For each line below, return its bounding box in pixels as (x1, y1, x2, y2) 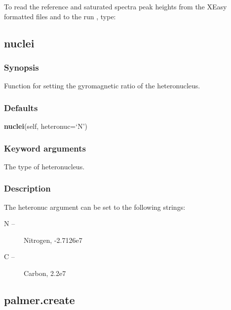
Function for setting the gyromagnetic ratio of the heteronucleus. (4, 80, 200, 91)
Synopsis (4, 61, 39, 73)
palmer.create (4, 292, 75, 307)
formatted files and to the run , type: (4, 11, 116, 21)
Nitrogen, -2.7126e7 (24, 234, 82, 245)
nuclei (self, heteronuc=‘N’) (4, 121, 87, 131)
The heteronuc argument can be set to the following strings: (4, 201, 186, 212)
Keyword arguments (4, 142, 86, 154)
